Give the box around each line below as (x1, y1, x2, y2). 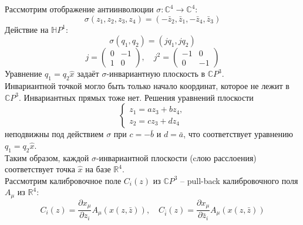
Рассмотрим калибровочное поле (5, 174, 122, 186)
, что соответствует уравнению (183, 128, 293, 140)
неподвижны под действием (5, 128, 104, 140)
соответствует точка (5, 163, 75, 175)
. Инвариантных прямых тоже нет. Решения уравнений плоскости (19, 91, 254, 103)
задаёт (77, 67, 99, 80)
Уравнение (5, 67, 42, 80)
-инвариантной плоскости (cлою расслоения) (96, 151, 257, 163)
